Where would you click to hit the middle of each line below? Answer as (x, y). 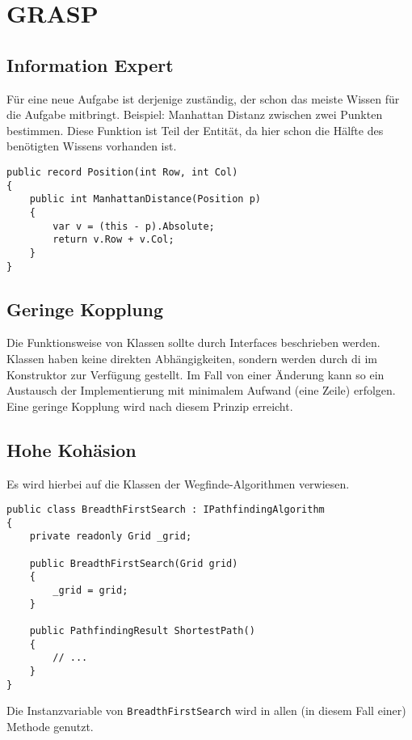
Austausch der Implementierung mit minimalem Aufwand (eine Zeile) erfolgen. (201, 390)
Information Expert (90, 64)
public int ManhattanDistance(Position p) (145, 199)
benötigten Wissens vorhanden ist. (92, 146)
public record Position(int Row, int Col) (122, 172)
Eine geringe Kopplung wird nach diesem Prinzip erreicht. (150, 406)
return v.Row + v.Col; (114, 240)
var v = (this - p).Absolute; (134, 226)
